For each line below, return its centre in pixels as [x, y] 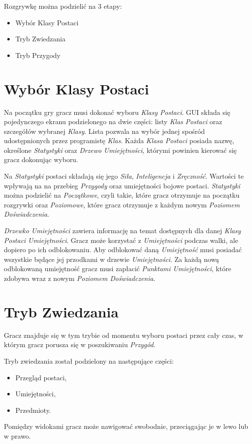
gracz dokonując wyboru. [41, 159]
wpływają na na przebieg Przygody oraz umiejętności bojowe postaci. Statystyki [122, 185]
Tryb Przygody [38, 55]
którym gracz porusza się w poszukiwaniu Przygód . [80, 344]
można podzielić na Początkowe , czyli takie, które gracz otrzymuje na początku [122, 195]
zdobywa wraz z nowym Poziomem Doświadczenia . [80, 278]
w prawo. [18, 435]
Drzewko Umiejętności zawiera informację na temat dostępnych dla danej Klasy [123, 231]
